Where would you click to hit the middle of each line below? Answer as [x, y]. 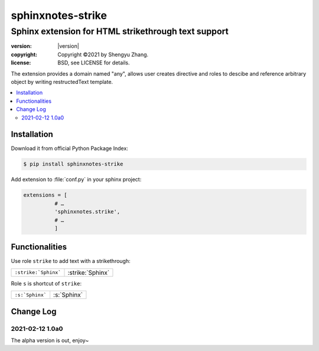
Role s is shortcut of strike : [46, 283]
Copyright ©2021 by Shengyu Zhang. [103, 54]
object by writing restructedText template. [62, 82]
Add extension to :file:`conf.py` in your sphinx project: [76, 180]
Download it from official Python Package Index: [69, 148]
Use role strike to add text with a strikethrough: [71, 261]
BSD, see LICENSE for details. [94, 63]
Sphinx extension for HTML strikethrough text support [120, 31]
